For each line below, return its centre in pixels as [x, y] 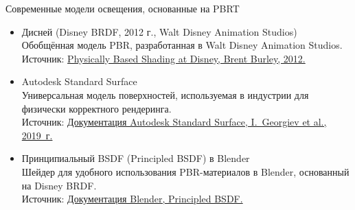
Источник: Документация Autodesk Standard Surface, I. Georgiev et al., [174, 122]
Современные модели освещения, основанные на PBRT [123, 8]
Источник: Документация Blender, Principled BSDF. [132, 199]
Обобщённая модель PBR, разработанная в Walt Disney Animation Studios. [182, 45]
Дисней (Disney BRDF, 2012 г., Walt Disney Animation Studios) [159, 31]
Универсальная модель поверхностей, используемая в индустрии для [165, 94]
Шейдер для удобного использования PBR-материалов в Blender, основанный [185, 171]
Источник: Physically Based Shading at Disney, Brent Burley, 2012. [163, 58]
